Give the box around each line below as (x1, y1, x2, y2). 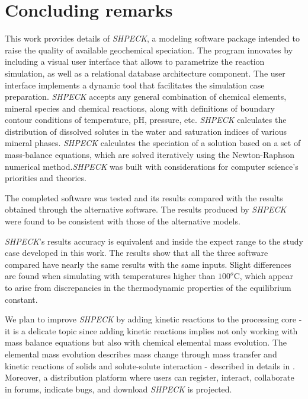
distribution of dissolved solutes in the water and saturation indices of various (5, 125, 287, 137)
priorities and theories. (5, 172, 86, 184)
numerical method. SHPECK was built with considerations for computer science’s (5, 160, 299, 172)
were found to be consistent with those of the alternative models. (5, 215, 240, 227)
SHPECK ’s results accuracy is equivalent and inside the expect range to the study (5, 235, 303, 247)
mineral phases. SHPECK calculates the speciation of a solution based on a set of (5, 137, 301, 149)
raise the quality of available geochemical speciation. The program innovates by (5, 43, 293, 56)
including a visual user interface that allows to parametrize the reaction (5, 55, 265, 68)
